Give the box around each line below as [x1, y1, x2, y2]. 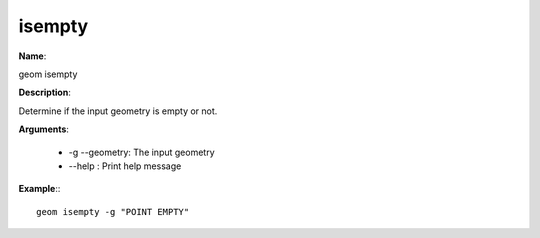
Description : [18, 86, 72, 99]
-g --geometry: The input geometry [68, 146, 215, 158]
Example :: [18, 183, 61, 195]
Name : [18, 50, 47, 62]
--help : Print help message [68, 160, 182, 172]
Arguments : [18, 123, 70, 135]
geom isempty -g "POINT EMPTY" [36, 206, 190, 217]
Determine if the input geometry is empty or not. [18, 105, 218, 117]
